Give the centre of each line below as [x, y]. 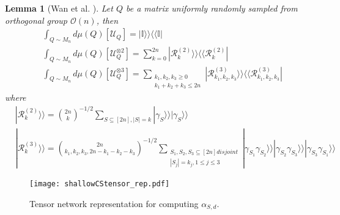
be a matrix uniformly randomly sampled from [212, 8]
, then [107, 20]
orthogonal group [36, 20]
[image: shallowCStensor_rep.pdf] [100, 184]
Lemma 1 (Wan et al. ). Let [59, 8]
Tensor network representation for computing [114, 203]
